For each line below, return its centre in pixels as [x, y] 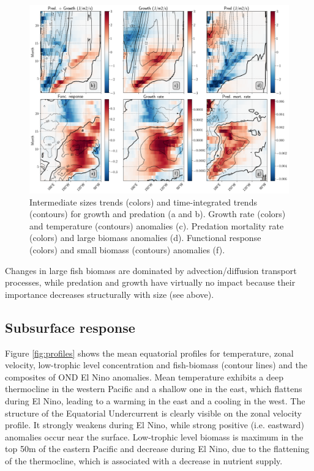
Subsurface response [70, 327]
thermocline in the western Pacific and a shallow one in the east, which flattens [154, 389]
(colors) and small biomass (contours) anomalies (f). [127, 250]
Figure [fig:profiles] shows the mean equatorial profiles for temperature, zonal [149, 353]
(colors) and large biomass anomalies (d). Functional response [145, 238]
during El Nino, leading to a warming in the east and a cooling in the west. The [155, 400]
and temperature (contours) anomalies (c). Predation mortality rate [157, 225]
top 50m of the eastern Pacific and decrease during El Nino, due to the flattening [157, 449]
